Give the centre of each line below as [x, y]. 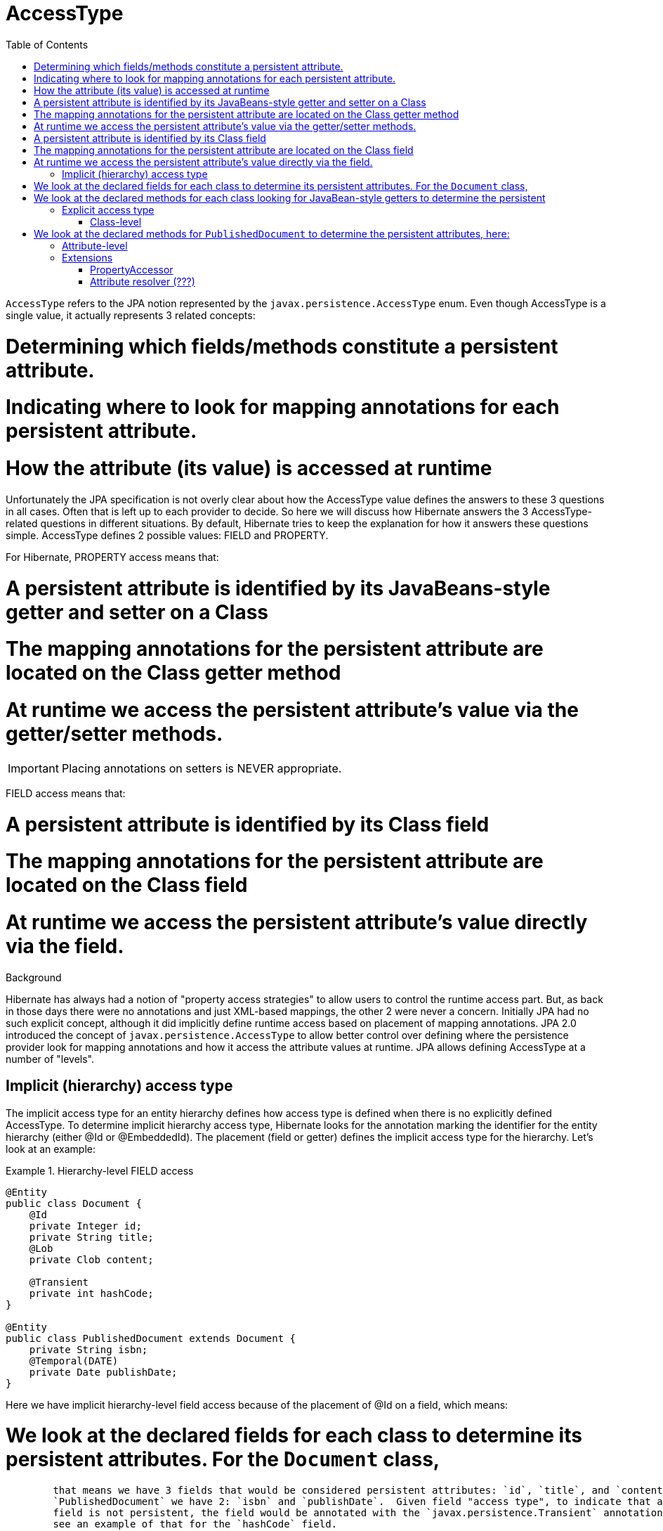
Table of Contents [47, 44]
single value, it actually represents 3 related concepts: [131, 315]
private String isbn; [88, 1349]
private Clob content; [91, 1259]
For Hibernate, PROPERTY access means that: [112, 557]
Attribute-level [95, 245]
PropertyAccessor [132, 269]
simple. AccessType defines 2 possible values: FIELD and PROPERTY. [167, 535]
